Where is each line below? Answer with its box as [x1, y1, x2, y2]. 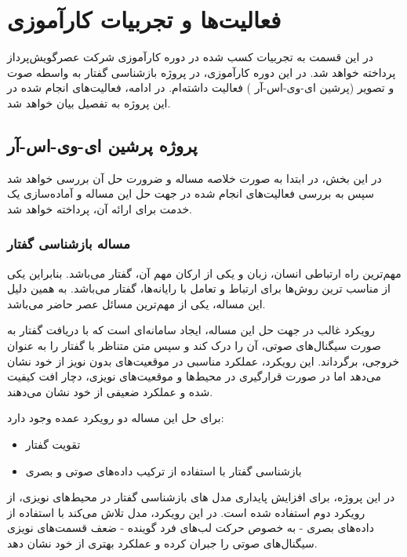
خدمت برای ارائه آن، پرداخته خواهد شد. [7, 200, 192, 217]
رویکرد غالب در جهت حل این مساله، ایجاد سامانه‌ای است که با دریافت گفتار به [7, 322, 376, 338]
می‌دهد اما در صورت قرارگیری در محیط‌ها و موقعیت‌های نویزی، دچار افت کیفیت [7, 368, 382, 384]
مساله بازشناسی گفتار [7, 234, 130, 253]
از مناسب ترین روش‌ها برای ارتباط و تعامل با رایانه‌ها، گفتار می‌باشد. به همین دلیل [7, 280, 391, 297]
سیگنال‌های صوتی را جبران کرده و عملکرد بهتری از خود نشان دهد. [7, 535, 318, 552]
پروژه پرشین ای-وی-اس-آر [7, 133, 198, 157]
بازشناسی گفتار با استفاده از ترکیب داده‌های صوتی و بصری [25, 462, 302, 479]
